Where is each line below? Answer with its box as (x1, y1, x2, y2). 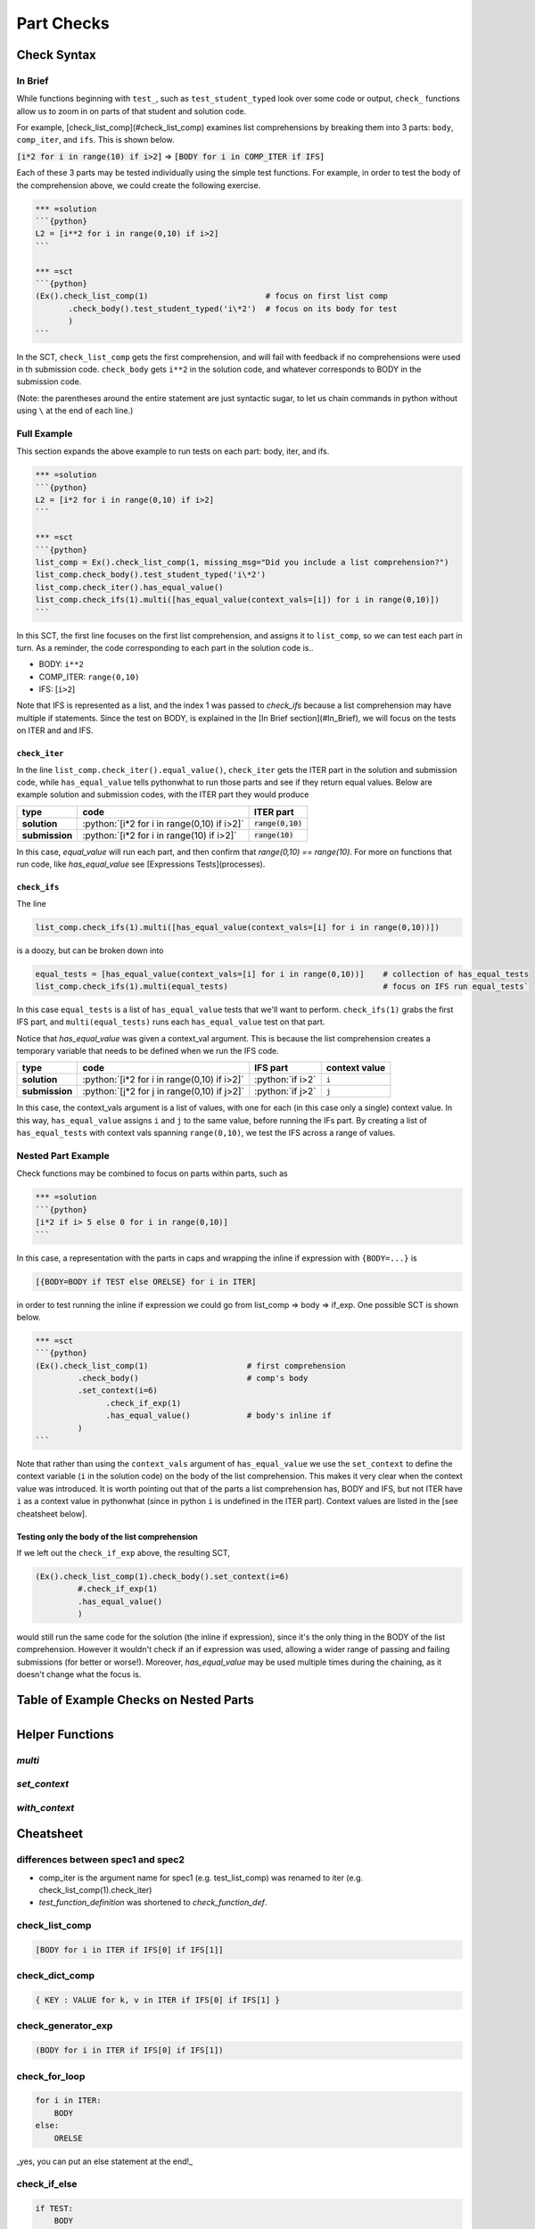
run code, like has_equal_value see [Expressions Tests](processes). (16, 859, 266, 869)
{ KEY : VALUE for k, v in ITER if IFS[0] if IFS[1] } (35, 1995, 280, 2005)
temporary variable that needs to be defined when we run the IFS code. (16, 1046, 280, 1057)
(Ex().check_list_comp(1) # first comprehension (35, 1361, 346, 1370)
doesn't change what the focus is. (16, 1669, 142, 1680)
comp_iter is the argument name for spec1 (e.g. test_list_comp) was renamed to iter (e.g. (38, 1872, 364, 1883)
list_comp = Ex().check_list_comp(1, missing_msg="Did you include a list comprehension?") (35, 557, 449, 567)
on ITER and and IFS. (16, 725, 94, 736)
